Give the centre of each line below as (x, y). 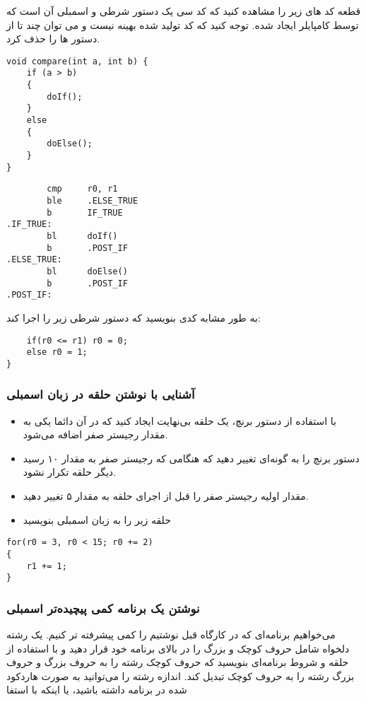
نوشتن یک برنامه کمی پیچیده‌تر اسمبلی (103, 608)
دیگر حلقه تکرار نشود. (70, 472)
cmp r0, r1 (82, 189)
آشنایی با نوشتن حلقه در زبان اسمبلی (101, 394)
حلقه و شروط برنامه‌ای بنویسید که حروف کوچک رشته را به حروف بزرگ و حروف (178, 662)
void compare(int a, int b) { (77, 61)
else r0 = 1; (57, 352)
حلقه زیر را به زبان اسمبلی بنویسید (97, 519)
